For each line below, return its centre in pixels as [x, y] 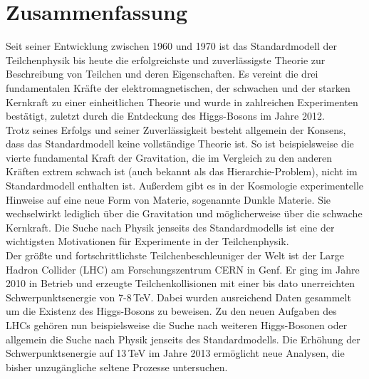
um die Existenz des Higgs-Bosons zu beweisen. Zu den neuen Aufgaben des [171, 311]
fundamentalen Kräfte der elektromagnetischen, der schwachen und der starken [178, 87]
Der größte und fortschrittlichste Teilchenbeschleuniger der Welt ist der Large [175, 255]
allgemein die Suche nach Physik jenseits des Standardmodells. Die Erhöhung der [183, 339]
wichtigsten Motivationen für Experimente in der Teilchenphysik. [147, 241]
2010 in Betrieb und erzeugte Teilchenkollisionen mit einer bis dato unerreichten [181, 283]
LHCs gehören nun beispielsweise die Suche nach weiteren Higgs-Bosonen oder [177, 325]
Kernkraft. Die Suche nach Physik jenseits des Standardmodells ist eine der [170, 227]
